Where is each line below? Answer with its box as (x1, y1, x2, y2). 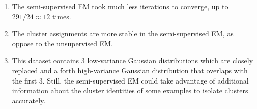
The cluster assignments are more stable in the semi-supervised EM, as (12, 28, 234, 39)
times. (52, 11, 71, 21)
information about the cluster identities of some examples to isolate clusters (12, 85, 248, 96)
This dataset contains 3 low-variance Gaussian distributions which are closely (12, 55, 253, 66)
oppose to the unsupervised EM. (12, 38, 113, 48)
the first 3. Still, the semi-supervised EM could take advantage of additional (12, 75, 249, 86)
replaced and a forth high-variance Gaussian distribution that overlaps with (12, 65, 248, 75)
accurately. (12, 95, 46, 105)
